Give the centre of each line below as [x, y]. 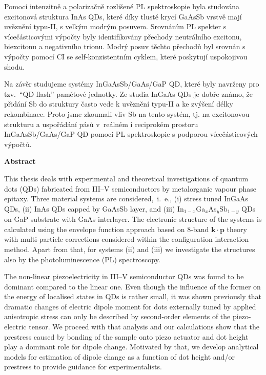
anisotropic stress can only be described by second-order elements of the [117, 316]
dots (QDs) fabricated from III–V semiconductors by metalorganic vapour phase [130, 188]
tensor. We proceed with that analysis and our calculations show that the [144, 327]
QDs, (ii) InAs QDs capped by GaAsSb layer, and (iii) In [94, 208]
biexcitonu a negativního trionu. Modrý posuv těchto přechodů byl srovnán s [125, 46]
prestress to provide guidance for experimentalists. [83, 367]
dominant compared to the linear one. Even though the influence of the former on [132, 286]
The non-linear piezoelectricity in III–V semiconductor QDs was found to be [124, 276]
